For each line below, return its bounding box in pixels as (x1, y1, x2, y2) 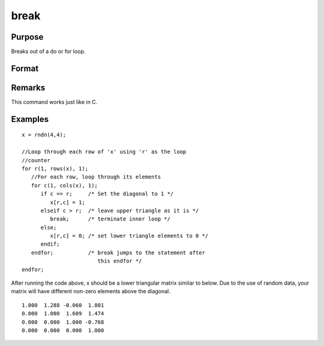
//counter (22, 157, 50, 163)
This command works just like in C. (11, 98, 98, 105)
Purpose (11, 32, 44, 42)
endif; (40, 241, 60, 247)
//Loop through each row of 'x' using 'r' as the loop (22, 148, 187, 156)
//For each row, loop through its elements (31, 174, 161, 180)
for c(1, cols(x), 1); (31, 182, 98, 189)
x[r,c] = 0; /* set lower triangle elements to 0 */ (50, 232, 209, 240)
